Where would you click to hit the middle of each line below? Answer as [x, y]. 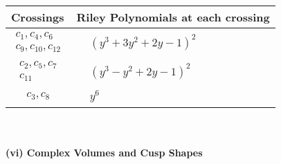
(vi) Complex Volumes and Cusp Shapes [104, 153]
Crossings [38, 17]
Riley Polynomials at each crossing [173, 17]
